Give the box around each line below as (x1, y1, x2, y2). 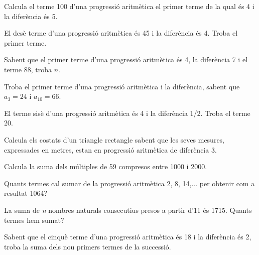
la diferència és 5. (4, 11, 58, 21)
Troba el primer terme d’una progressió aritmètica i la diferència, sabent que (4, 81, 240, 91)
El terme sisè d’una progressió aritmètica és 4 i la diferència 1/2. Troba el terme (4, 107, 250, 118)
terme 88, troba (4, 64, 52, 74)
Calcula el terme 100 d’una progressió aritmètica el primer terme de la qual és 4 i (4, 1, 254, 11)
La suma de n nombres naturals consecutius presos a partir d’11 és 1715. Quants (4, 204, 252, 215)
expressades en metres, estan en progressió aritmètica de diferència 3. (4, 144, 217, 155)
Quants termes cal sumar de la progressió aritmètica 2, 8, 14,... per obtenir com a (4, 178, 255, 188)
